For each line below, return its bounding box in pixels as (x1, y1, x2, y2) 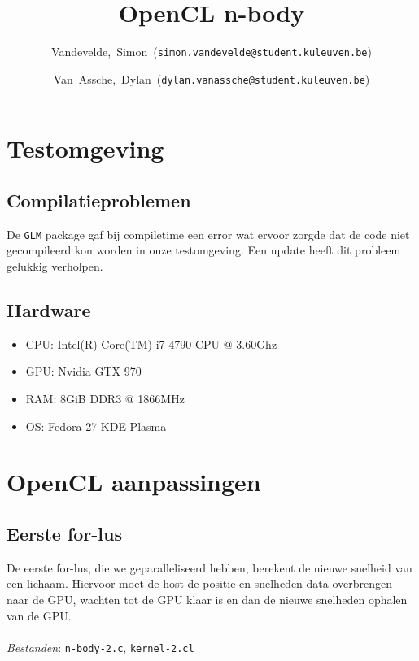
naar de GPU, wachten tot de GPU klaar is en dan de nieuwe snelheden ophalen (7, 591, 408, 608)
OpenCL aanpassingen (7, 465, 261, 498)
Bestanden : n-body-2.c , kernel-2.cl (7, 638, 194, 655)
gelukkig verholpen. (7, 258, 103, 275)
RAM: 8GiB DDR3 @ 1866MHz (25, 390, 185, 407)
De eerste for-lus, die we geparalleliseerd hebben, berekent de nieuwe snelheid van (7, 559, 412, 576)
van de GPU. (7, 607, 72, 624)
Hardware (7, 298, 91, 323)
